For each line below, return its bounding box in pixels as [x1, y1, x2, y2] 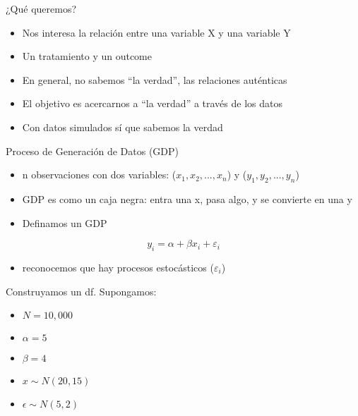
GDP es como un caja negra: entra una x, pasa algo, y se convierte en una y [22, 191, 352, 206]
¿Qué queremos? [6, 1, 77, 16]
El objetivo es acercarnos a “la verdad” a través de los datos [22, 96, 282, 111]
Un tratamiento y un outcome [22, 49, 153, 63]
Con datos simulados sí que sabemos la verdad [22, 119, 223, 134]
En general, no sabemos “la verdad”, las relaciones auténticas [22, 72, 287, 87]
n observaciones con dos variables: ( [22, 167, 177, 182]
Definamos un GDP [22, 215, 107, 230]
